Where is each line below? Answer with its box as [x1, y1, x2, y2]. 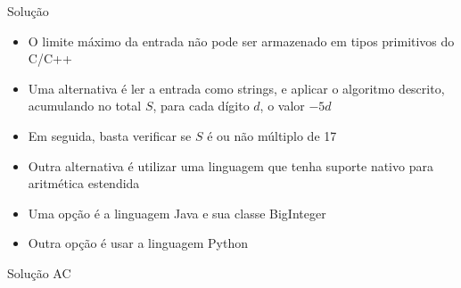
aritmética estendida [28, 174, 140, 193]
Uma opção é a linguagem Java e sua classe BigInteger [28, 203, 326, 222]
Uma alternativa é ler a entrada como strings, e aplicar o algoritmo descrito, [28, 78, 445, 97]
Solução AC [7, 263, 71, 282]
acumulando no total [28, 96, 142, 115]
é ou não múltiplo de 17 [207, 126, 337, 144]
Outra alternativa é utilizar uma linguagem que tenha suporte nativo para [28, 156, 433, 175]
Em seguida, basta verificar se [28, 126, 192, 144]
